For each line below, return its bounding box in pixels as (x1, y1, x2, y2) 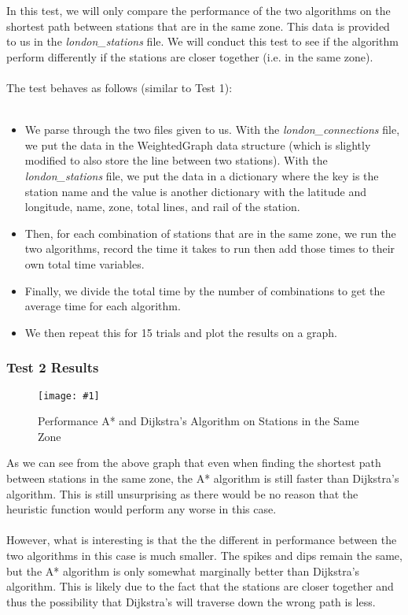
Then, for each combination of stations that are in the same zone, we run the (24, 224, 396, 241)
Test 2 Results (6, 358, 99, 377)
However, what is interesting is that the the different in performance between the (6, 532, 397, 548)
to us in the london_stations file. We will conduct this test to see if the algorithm (6, 33, 399, 50)
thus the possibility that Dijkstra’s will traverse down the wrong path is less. (6, 593, 376, 609)
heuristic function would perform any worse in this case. (6, 501, 277, 517)
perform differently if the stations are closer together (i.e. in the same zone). (6, 48, 373, 65)
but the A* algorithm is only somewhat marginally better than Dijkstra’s (6, 562, 360, 579)
